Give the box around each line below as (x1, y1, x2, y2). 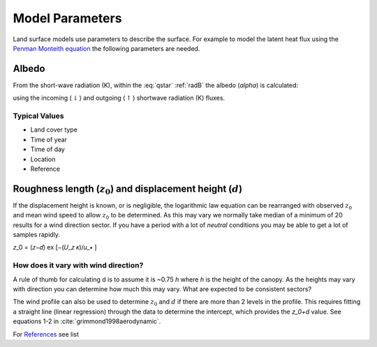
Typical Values (13, 111, 64, 121)
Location (30, 155, 56, 163)
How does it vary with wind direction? (13, 261, 144, 270)
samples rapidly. (13, 231, 61, 239)
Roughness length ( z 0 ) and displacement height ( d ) (13, 183, 243, 196)
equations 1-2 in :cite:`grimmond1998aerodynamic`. (13, 317, 161, 325)
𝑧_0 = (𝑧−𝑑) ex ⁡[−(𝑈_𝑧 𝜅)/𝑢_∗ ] (13, 243, 97, 252)
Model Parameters (13, 10, 122, 26)
